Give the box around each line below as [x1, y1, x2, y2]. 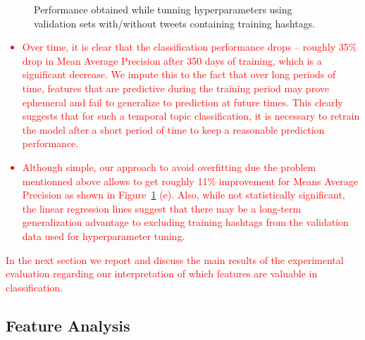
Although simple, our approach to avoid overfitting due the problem [22, 159, 316, 174]
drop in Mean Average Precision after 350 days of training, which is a [22, 53, 322, 68]
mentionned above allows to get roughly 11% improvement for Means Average [22, 173, 359, 188]
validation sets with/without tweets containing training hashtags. [34, 15, 316, 30]
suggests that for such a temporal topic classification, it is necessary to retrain [22, 108, 360, 123]
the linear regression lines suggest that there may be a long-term [22, 201, 302, 215]
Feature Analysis [6, 314, 130, 336]
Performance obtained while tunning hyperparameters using [34, 2, 292, 16]
